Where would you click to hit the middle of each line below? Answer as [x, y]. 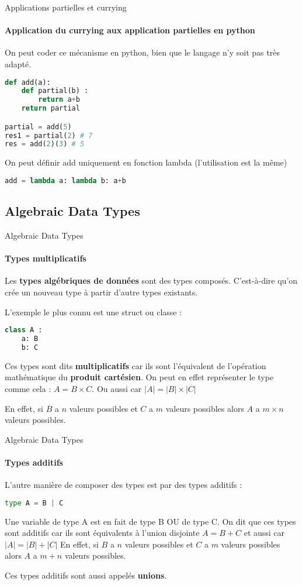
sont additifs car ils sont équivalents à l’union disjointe [102, 533]
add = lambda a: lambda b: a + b [65, 180]
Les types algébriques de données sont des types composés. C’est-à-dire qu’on [151, 281]
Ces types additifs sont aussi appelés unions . [86, 575]
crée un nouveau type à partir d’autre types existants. [101, 292]
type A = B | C [34, 503]
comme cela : [28, 389]
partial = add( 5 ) [38, 127]
